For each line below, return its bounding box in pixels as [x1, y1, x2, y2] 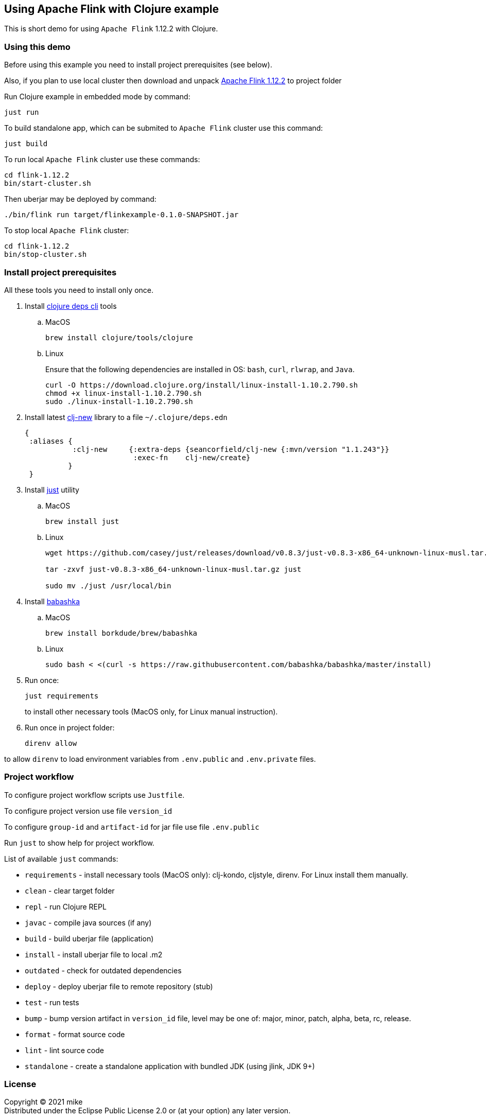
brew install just [45, 517, 119, 526]
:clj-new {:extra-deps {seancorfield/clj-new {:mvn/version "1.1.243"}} [72, 445, 390, 453]
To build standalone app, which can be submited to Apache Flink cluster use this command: [4, 124, 323, 133]
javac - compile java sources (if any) [25, 918, 152, 927]
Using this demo [4, 41, 71, 52]
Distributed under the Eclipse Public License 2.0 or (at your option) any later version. [4, 1106, 291, 1115]
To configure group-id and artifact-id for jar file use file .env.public [4, 822, 259, 831]
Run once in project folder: [25, 723, 115, 732]
